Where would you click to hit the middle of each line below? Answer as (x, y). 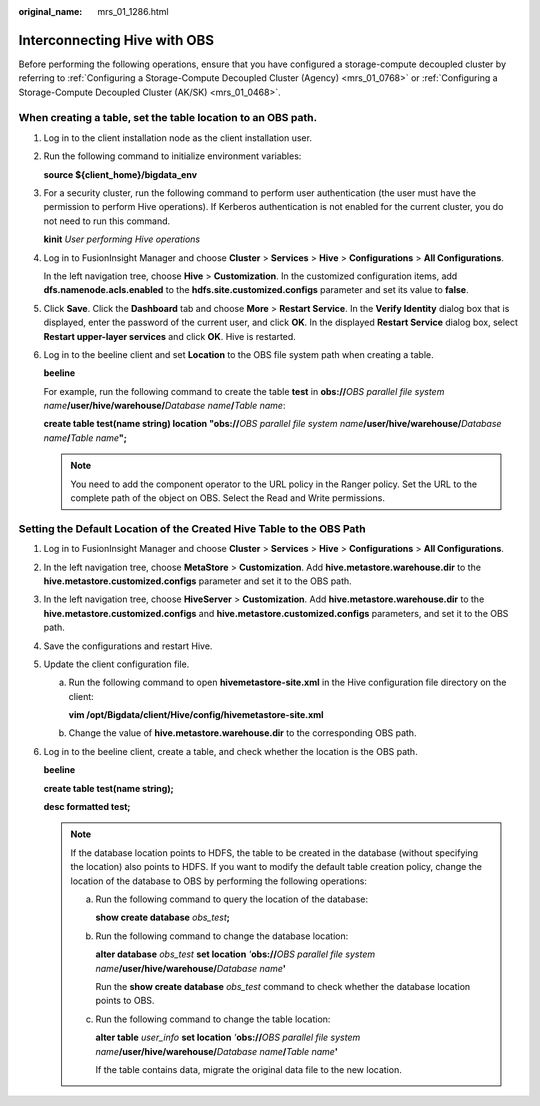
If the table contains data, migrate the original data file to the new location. (248, 1069)
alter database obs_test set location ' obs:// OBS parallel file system (235, 954)
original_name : (50, 11)
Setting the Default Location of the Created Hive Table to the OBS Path (192, 528)
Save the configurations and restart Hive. (128, 646)
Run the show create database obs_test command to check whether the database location (283, 986)
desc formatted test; (87, 807)
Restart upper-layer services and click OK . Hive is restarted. (170, 336)
